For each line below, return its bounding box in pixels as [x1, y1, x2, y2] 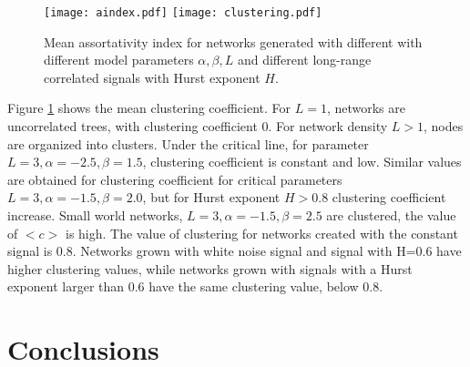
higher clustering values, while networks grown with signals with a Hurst [7, 259, 413, 278]
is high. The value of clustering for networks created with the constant [65, 223, 458, 242]
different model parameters [44, 50, 194, 69]
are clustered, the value [326, 206, 456, 224]
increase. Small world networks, [7, 206, 183, 224]
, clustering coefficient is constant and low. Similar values [142, 152, 462, 171]
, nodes [424, 117, 464, 136]
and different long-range [237, 50, 372, 69]
